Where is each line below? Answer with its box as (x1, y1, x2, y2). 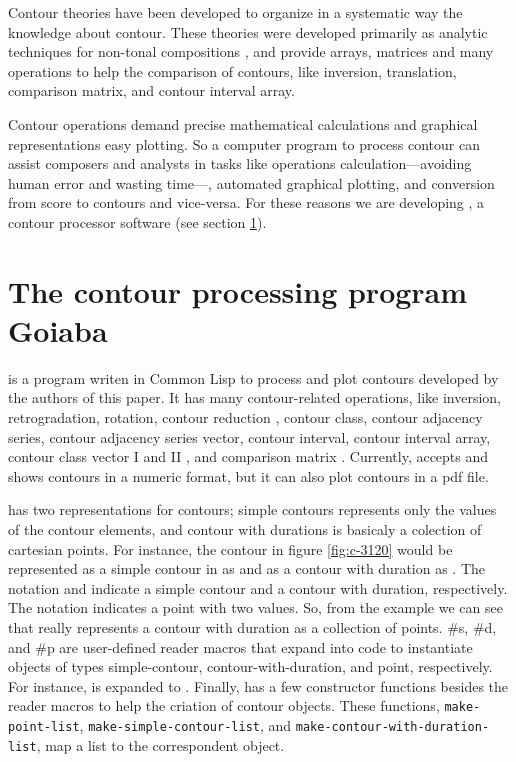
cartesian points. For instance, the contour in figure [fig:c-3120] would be (8, 538, 453, 559)
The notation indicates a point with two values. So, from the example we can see (8, 597, 503, 618)
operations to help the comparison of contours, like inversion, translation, (8, 60, 457, 81)
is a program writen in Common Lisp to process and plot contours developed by (8, 367, 499, 388)
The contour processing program (8, 270, 468, 311)
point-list (8, 720, 80, 734)
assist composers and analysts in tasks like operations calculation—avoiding (8, 153, 472, 174)
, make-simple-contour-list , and (79, 715, 292, 735)
